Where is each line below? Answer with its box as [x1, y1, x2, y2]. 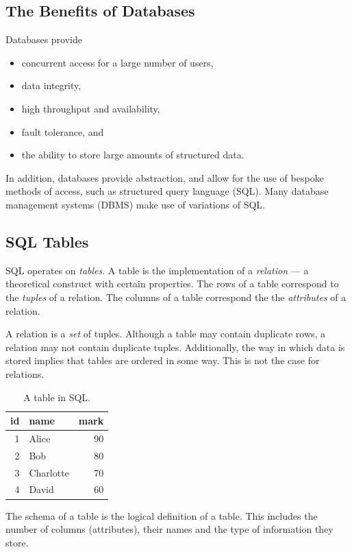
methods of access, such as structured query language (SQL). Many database [5, 184, 329, 198]
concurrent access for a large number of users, [21, 55, 214, 69]
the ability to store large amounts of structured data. [21, 147, 244, 162]
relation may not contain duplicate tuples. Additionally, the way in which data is [5, 339, 345, 354]
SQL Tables [5, 230, 89, 252]
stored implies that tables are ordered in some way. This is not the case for [5, 353, 320, 368]
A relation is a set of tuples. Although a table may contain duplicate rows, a [5, 326, 326, 341]
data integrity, [21, 78, 81, 93]
